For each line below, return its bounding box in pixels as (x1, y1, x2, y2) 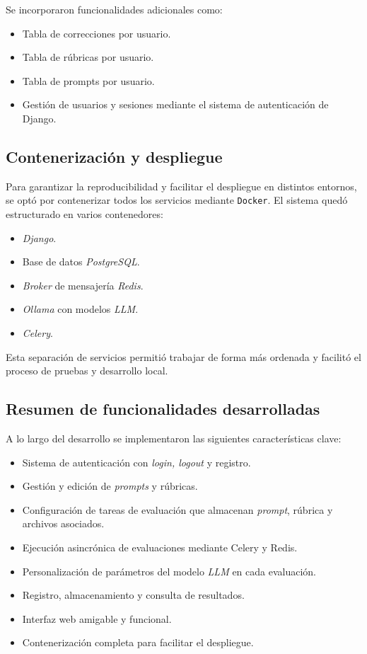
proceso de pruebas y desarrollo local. (6, 363, 168, 378)
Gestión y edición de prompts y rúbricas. (22, 478, 198, 493)
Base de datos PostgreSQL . (22, 254, 140, 269)
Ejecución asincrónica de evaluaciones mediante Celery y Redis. (22, 539, 298, 554)
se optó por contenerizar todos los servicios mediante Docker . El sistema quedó (6, 193, 348, 207)
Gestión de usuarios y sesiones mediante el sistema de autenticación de (22, 97, 329, 112)
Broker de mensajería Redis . (22, 277, 144, 292)
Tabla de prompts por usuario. (22, 73, 155, 88)
